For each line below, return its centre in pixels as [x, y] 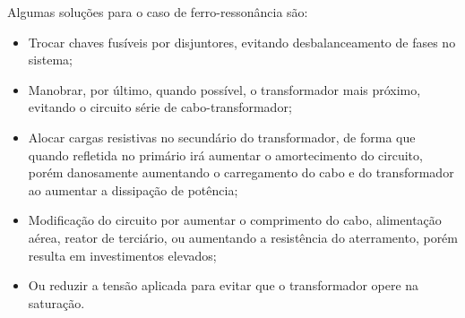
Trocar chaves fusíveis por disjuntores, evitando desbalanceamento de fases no [242, 42]
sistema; [50, 60]
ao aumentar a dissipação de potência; [133, 189]
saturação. [56, 302]
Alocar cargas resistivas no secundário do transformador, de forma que [222, 137]
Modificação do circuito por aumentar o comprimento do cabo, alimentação [235, 220]
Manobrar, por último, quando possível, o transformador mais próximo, [224, 89]
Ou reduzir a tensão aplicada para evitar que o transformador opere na [224, 285]
